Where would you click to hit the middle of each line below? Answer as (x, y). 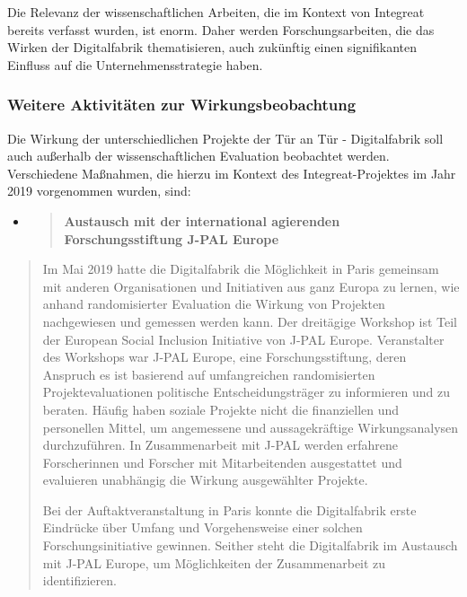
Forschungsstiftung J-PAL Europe (172, 238)
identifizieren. (79, 580)
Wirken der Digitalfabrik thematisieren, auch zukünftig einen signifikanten (212, 47)
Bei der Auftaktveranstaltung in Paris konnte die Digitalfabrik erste (229, 509)
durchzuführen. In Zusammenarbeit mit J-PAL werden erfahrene (220, 445)
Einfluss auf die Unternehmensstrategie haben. (135, 64)
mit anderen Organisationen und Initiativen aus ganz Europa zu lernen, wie (251, 286)
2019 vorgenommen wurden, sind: (99, 191)
